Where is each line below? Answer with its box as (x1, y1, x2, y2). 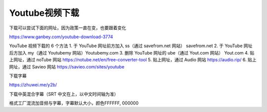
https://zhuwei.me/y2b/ (9, 82, 57, 88)
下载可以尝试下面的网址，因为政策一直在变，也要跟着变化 (9, 25, 126, 31)
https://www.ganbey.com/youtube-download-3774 (9, 34, 113, 40)
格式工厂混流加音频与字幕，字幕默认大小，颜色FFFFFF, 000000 (9, 100, 138, 106)
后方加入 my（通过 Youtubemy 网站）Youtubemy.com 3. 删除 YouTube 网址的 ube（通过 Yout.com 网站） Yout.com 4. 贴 (9, 50, 255, 56)
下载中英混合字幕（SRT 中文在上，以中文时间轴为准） (9, 91, 119, 97)
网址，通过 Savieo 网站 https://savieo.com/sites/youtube (9, 63, 125, 69)
